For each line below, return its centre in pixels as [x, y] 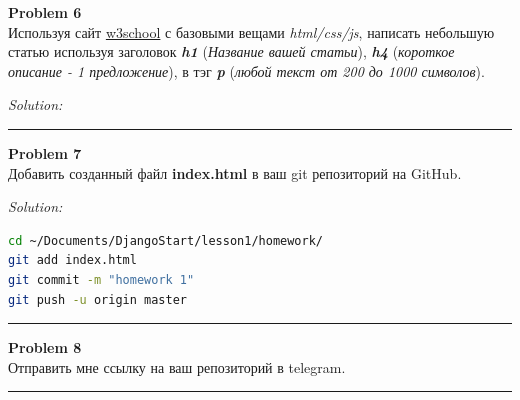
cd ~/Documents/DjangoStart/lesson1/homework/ [165, 240]
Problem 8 [45, 347]
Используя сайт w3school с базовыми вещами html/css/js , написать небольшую [251, 31]
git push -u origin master [97, 299]
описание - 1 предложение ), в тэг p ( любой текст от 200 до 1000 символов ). [246, 70]
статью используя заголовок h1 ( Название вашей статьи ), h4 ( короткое [231, 51]
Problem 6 [45, 12]
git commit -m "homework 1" [101, 279]
